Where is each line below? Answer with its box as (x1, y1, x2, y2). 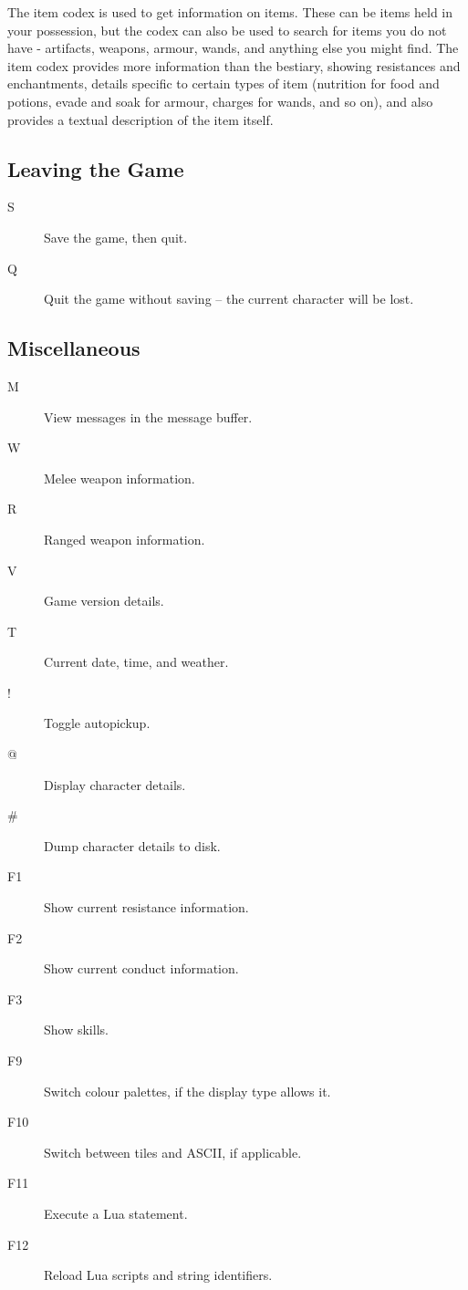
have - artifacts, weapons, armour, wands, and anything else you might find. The (7, 38, 459, 57)
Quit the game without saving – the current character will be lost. (44, 289, 414, 308)
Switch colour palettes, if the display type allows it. (44, 1081, 331, 1100)
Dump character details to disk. (44, 836, 221, 855)
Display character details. (44, 775, 186, 794)
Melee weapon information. (44, 468, 195, 487)
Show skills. (44, 1020, 109, 1039)
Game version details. (44, 591, 164, 610)
